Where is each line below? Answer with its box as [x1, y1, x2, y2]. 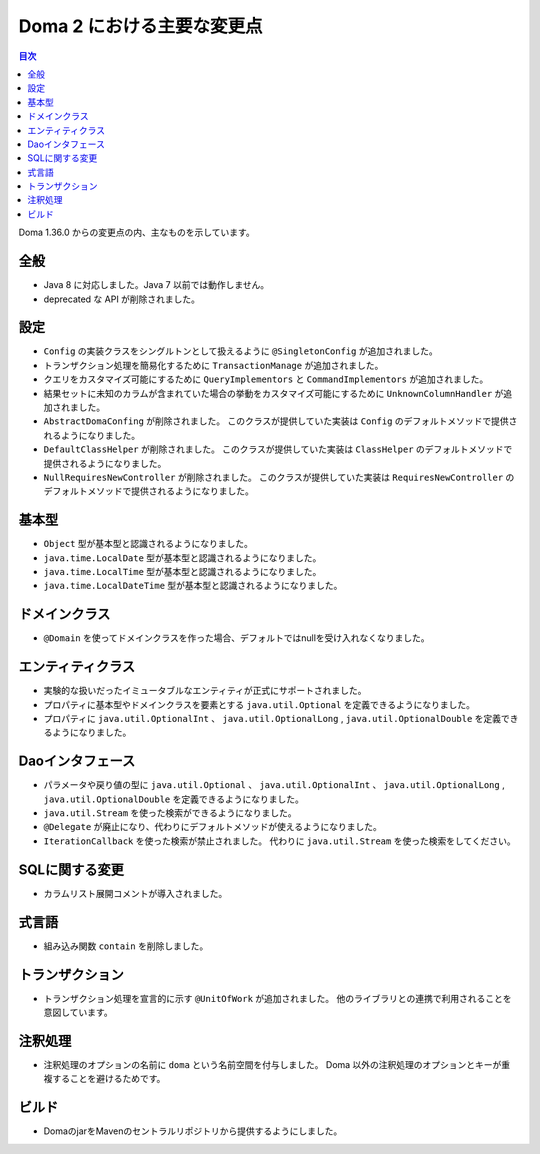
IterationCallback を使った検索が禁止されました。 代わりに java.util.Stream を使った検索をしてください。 [43, 835, 517, 847]
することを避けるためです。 [51, 1073, 166, 1085]
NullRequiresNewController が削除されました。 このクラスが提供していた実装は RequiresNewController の [43, 471, 515, 483]
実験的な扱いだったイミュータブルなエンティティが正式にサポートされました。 [43, 685, 367, 697]
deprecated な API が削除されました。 [43, 293, 200, 305]
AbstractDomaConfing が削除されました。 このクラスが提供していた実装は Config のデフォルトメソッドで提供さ [43, 415, 518, 427]
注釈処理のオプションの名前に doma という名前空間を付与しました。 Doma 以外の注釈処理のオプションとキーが [43, 1058, 502, 1070]
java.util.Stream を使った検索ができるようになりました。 [43, 807, 297, 819]
